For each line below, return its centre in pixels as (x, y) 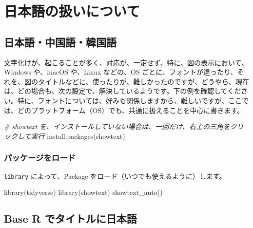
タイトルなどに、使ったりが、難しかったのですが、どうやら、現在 (144, 81)
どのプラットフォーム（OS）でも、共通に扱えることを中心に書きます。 (131, 110)
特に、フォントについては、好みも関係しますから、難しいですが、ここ (130, 100)
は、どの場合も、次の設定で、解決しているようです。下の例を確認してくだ (123, 91)
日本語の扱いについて (72, 11)
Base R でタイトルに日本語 (70, 218)
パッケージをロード (40, 158)
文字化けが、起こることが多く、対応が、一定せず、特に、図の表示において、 (126, 62)
